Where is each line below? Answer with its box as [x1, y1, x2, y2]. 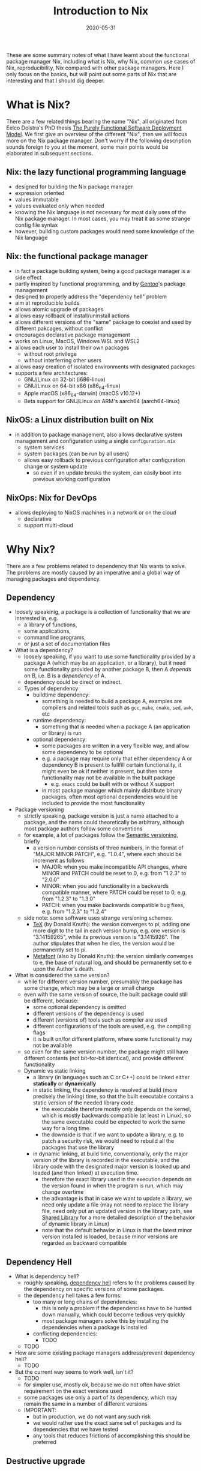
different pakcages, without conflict [14, 325, 103, 332]
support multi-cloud [23, 521, 73, 529]
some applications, [23, 628, 71, 635]
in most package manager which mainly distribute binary [41, 787, 182, 794]
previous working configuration [32, 475, 110, 482]
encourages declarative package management [14, 331, 130, 338]
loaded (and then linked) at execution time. [32, 1169, 139, 1176]
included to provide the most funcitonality [41, 800, 145, 807]
